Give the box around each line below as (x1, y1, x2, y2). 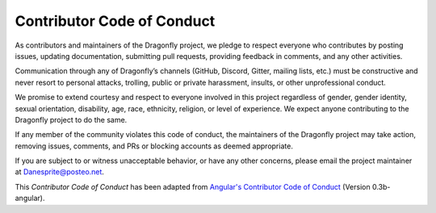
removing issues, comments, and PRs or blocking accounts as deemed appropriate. (15, 141, 294, 151)
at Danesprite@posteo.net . (15, 167, 105, 177)
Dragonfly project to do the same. (15, 115, 128, 124)
